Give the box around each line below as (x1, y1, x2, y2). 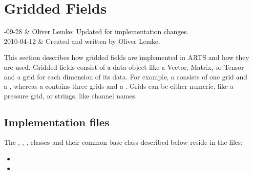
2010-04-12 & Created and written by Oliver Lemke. (4, 36, 160, 46)
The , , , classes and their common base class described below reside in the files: (4, 137, 243, 147)
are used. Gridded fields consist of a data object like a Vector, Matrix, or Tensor (4, 61, 244, 72)
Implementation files (4, 114, 109, 129)
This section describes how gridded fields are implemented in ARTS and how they (4, 52, 249, 62)
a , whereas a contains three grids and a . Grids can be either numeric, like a (4, 81, 233, 91)
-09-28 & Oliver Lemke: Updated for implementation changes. (4, 26, 189, 37)
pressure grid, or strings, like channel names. (4, 90, 137, 100)
